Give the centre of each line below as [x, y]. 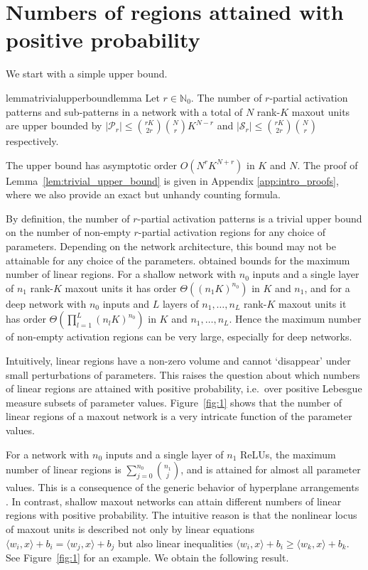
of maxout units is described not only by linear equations [130, 528]
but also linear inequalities [175, 543]
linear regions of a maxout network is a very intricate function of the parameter [179, 416]
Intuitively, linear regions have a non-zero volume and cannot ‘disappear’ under [178, 361]
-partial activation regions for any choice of [232, 232]
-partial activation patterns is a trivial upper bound [250, 218]
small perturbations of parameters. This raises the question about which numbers [183, 374]
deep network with [46, 303]
